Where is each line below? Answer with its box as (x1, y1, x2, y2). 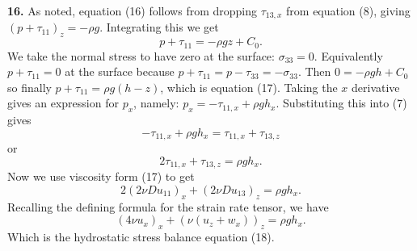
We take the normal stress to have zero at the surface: (7, 47, 275, 64)
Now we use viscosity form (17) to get (7, 168, 195, 185)
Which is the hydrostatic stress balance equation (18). (7, 228, 275, 245)
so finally (7, 78, 52, 95)
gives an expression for (7, 94, 119, 111)
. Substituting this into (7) (276, 94, 407, 111)
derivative (352, 78, 400, 95)
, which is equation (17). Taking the (160, 78, 338, 95)
